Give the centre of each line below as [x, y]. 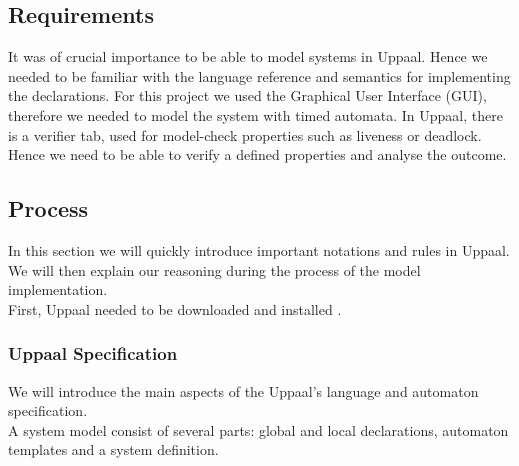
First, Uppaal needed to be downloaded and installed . [175, 308]
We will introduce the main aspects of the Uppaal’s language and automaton [243, 390]
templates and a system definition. [113, 449]
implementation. [58, 289]
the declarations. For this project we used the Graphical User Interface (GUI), [247, 95]
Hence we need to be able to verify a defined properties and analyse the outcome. [257, 154]
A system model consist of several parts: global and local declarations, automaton [258, 429]
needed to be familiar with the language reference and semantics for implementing [259, 75]
